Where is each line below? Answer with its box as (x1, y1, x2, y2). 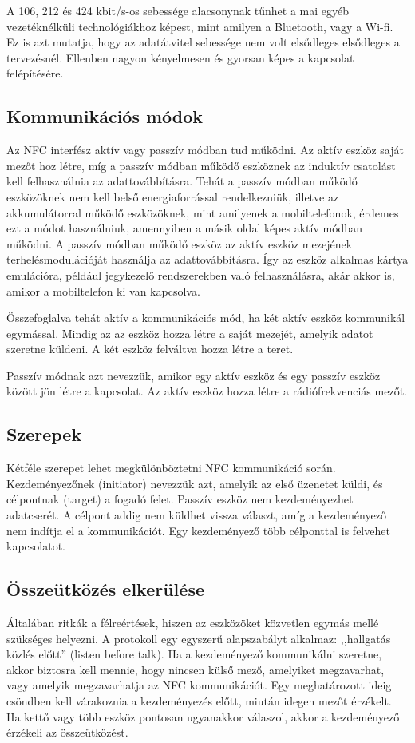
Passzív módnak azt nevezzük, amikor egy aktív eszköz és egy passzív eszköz (6, 367, 381, 383)
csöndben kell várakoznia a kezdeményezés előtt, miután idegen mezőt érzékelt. (6, 693, 392, 709)
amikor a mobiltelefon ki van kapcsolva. (6, 282, 200, 299)
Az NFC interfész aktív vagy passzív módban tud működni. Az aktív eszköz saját (6, 141, 404, 158)
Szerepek (6, 422, 82, 447)
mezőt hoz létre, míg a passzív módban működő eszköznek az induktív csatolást (6, 157, 396, 173)
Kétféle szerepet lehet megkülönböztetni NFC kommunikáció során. (6, 459, 336, 476)
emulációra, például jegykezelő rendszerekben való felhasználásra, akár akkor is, (6, 266, 395, 283)
